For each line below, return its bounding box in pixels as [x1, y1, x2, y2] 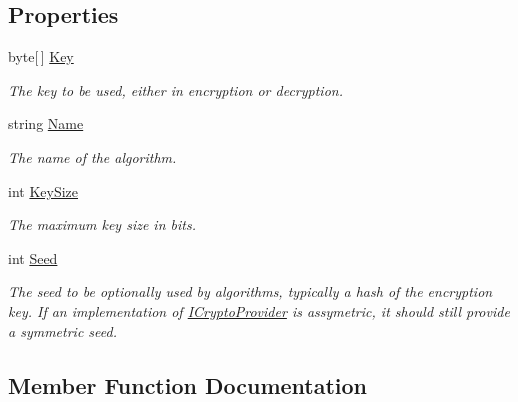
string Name [8, 113, 84, 134]
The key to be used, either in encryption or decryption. [8, 79, 343, 100]
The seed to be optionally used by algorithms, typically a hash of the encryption [8, 281, 493, 302]
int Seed [8, 247, 58, 268]
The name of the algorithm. [8, 146, 177, 167]
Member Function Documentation [8, 369, 368, 400]
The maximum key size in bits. [8, 214, 196, 235]
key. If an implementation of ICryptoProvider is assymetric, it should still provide [8, 300, 510, 321]
